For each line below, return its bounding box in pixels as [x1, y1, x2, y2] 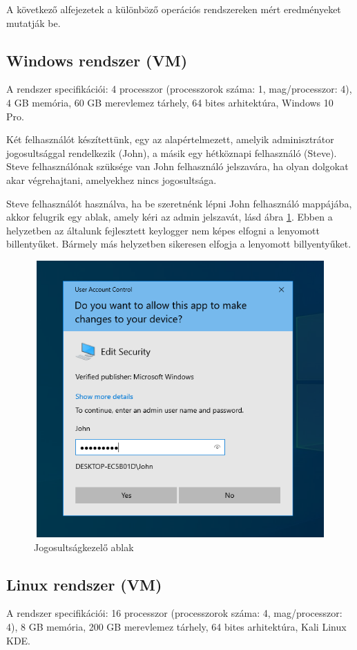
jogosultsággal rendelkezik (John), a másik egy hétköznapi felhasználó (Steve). [6, 145, 337, 160]
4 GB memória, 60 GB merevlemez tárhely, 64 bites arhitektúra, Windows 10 [6, 95, 334, 109]
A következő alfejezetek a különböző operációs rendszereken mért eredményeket [6, 2, 341, 16]
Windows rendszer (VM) [6, 49, 188, 71]
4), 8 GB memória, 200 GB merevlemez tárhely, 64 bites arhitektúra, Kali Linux [6, 619, 347, 633]
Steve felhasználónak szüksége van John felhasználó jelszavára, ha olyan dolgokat [6, 159, 349, 174]
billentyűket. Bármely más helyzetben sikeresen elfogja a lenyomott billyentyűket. [6, 236, 351, 251]
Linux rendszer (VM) [6, 573, 162, 595]
